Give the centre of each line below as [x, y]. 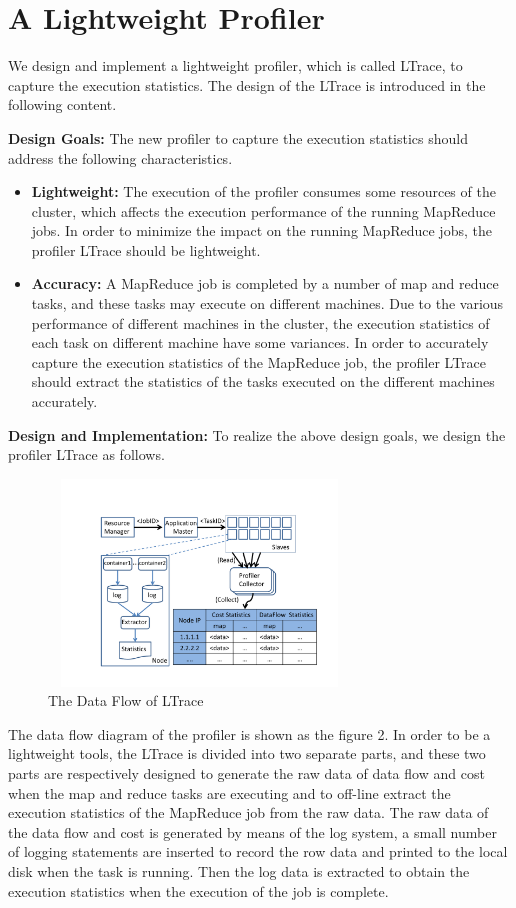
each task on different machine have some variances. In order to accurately [260, 342]
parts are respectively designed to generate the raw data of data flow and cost [246, 773]
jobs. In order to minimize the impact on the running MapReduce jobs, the [261, 230]
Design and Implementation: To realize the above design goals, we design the [257, 434]
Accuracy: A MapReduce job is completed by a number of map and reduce [265, 283]
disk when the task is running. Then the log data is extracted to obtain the [239, 871]
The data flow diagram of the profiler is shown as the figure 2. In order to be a [249, 733]
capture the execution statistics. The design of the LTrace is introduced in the [247, 84]
